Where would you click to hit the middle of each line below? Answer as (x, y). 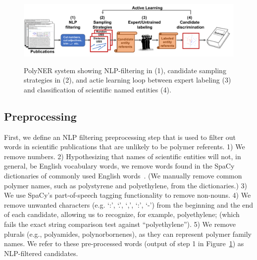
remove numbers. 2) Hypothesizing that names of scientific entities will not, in (123, 156)
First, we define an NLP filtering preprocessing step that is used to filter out (120, 137)
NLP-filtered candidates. (41, 253)
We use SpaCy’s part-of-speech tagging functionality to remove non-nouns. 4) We (128, 195)
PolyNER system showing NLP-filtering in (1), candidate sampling (125, 70)
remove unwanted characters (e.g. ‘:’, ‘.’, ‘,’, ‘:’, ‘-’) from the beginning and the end (129, 204)
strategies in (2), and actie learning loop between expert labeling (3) (128, 80)
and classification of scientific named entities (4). (98, 89)
